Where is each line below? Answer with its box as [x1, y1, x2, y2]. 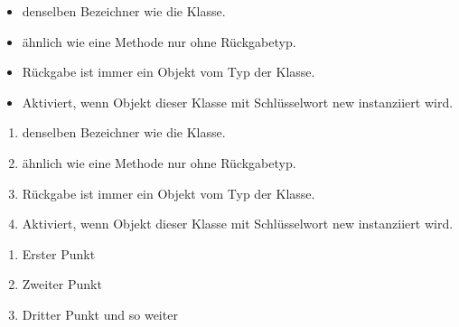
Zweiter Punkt [22, 275, 102, 294]
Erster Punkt [22, 244, 96, 263]
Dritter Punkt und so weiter [22, 304, 178, 323]
